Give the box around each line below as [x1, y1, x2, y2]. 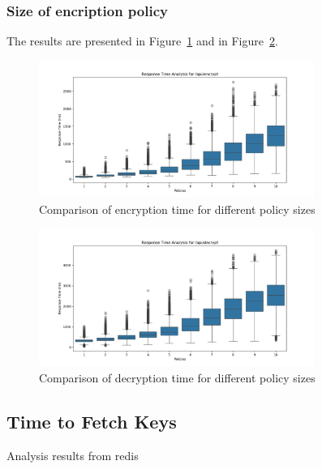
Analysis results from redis [6, 446, 139, 463]
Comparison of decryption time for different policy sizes [39, 369, 316, 386]
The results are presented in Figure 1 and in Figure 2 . [6, 32, 278, 49]
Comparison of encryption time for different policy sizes [39, 201, 316, 217]
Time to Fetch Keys [6, 408, 177, 433]
